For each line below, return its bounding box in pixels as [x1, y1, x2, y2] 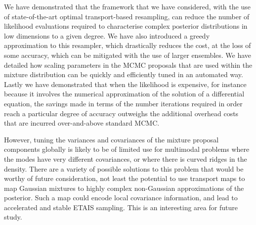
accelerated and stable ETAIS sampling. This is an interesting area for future [4, 202, 238, 212]
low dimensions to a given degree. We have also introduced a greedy [4, 30, 210, 41]
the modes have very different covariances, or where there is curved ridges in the [4, 153, 247, 164]
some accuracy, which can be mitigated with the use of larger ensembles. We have [4, 49, 252, 60]
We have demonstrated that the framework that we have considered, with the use [4, 1, 251, 11]
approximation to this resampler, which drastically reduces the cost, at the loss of [4, 40, 251, 50]
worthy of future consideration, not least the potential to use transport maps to [4, 173, 245, 183]
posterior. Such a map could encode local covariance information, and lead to [4, 192, 238, 203]
